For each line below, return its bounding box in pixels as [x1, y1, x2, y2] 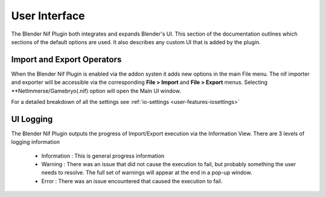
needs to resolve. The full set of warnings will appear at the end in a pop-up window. [41, 169, 252, 176]
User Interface [11, 9, 85, 22]
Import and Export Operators [11, 54, 122, 65]
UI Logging [11, 114, 53, 124]
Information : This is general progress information [41, 152, 165, 160]
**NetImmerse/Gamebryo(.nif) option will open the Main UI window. [11, 87, 181, 94]
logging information [11, 138, 60, 146]
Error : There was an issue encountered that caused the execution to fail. [41, 177, 223, 184]
